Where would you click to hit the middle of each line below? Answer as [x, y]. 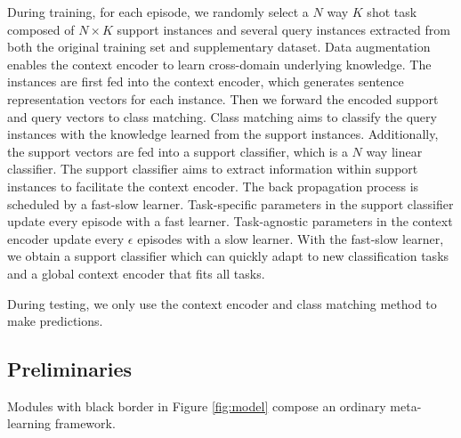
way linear [394, 151]
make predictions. [55, 321]
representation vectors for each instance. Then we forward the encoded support [223, 98]
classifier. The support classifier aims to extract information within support [213, 169]
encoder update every [66, 238]
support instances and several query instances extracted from [283, 29]
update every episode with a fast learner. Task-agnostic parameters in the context [230, 221]
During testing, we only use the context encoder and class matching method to [222, 303]
